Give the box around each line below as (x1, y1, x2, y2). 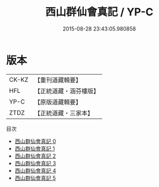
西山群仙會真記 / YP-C (45, 5, 154, 19)
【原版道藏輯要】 (34, 98, 82, 106)
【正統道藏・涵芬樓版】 (34, 86, 99, 95)
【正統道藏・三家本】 (34, 109, 93, 117)
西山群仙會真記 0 (14, 138, 56, 145)
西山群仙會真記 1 (14, 145, 55, 152)
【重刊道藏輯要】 (34, 76, 82, 84)
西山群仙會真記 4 (14, 167, 56, 174)
